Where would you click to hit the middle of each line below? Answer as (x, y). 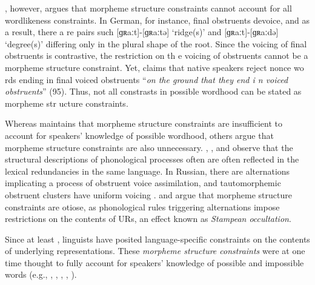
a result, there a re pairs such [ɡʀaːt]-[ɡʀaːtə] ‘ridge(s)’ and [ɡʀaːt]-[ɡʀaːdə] (142, 32)
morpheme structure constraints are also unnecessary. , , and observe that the (149, 147)
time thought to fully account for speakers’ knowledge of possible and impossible (154, 262)
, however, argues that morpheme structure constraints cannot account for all (148, 8)
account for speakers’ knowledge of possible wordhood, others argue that (139, 135)
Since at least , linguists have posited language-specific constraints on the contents (157, 239)
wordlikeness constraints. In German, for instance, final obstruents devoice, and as (157, 20)
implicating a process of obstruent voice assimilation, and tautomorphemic (143, 183)
